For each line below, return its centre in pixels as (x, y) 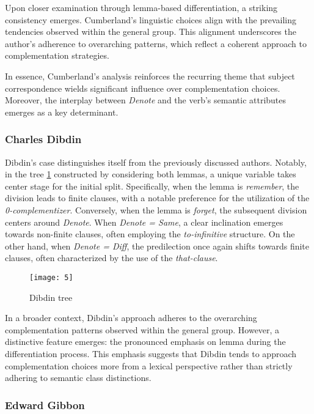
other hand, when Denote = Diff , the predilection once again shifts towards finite (157, 246)
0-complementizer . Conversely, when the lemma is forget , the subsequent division (156, 209)
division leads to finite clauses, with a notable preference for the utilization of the (157, 198)
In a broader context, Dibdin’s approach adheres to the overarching (131, 318)
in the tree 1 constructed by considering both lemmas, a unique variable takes (151, 174)
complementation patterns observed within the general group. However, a (142, 329)
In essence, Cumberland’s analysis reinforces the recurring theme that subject (150, 76)
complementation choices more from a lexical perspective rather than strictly (149, 365)
